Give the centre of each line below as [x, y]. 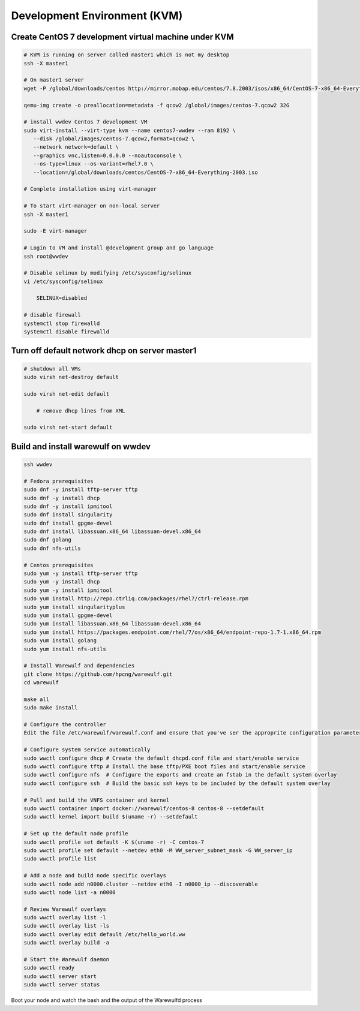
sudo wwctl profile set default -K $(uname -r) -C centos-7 [114, 842]
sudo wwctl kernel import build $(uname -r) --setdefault [111, 817]
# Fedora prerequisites [59, 481]
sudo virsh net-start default [68, 428]
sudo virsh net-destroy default [71, 377]
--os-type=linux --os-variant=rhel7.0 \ [94, 164]
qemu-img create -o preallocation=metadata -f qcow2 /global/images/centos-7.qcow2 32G [157, 105]
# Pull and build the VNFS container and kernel [97, 800]
